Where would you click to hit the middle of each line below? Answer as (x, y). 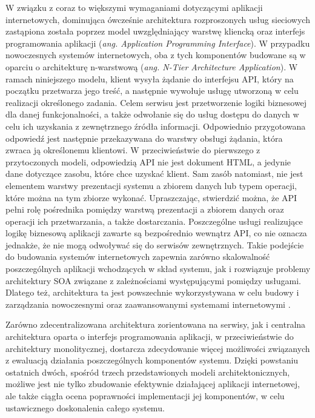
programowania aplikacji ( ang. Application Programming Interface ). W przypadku (158, 43)
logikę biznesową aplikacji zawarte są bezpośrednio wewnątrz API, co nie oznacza (156, 233)
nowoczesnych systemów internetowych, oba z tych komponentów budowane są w (156, 55)
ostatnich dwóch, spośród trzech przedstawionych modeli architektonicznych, (148, 372)
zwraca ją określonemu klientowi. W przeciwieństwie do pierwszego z (133, 150)
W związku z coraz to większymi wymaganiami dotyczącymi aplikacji (134, 7)
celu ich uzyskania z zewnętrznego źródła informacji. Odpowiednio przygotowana (156, 126)
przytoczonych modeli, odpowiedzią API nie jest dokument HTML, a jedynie (148, 161)
